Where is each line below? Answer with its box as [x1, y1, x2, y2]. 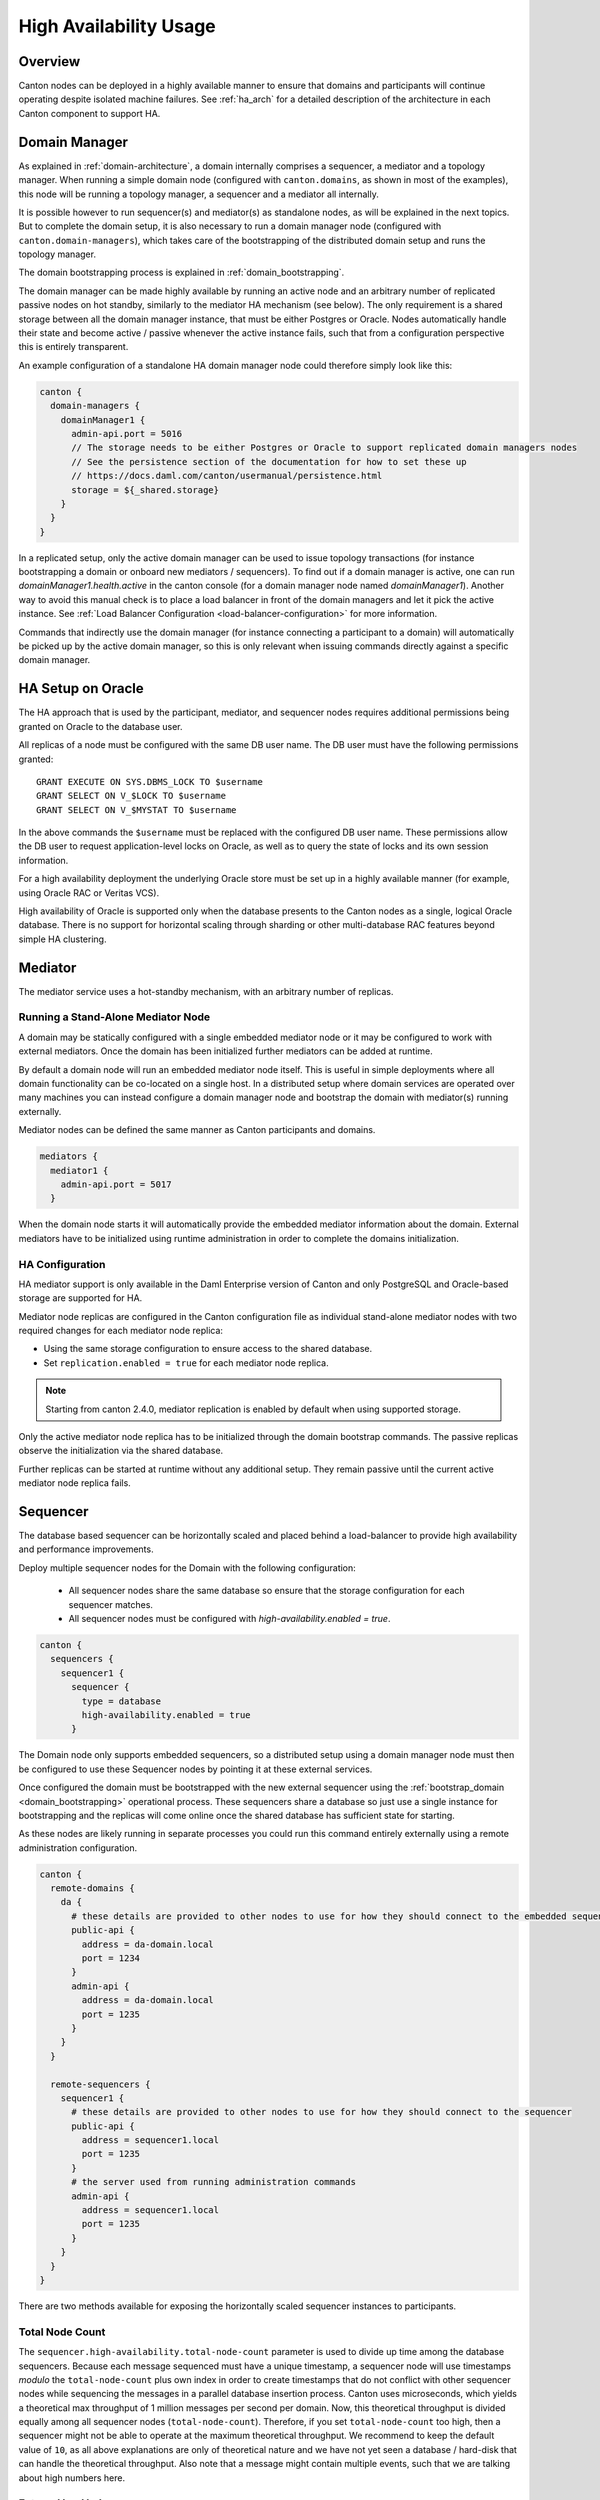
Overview [18, 53, 81, 70]
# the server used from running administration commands [71, 2176, 357, 2188]
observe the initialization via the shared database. [18, 1445, 224, 1457]
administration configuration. [18, 1841, 138, 1854]
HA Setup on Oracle [18, 680, 144, 697]
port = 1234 [81, 1953, 140, 1964]
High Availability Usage [18, 15, 217, 37]
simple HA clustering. [18, 933, 107, 945]
